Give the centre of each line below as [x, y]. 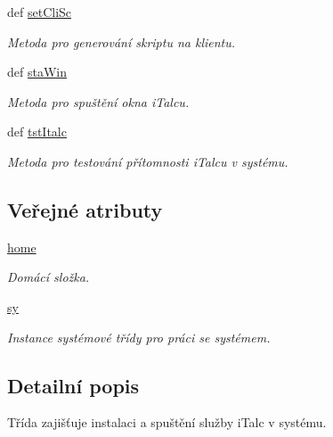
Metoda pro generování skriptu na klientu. [122, 41]
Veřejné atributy [85, 209]
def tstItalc [37, 132]
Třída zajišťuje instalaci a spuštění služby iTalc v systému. [167, 422]
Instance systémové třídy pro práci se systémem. [139, 337]
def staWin [37, 72]
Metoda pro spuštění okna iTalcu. [98, 101]
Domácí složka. [49, 277]
